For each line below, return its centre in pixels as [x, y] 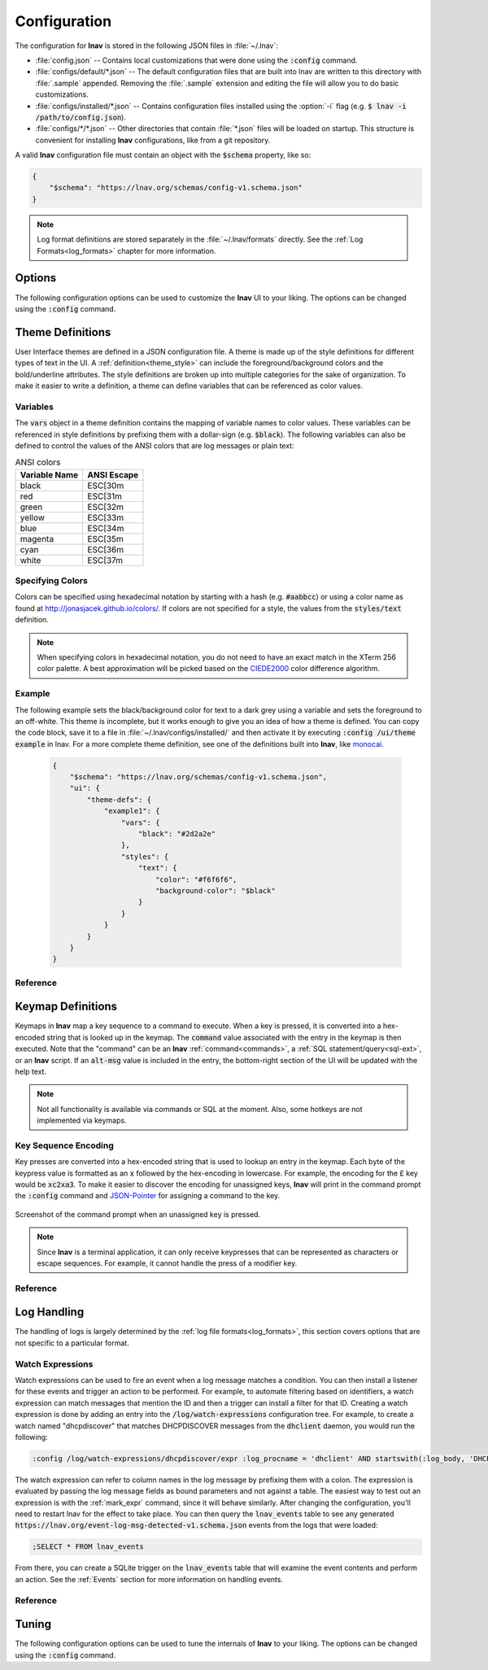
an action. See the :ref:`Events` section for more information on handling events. [149, 1579]
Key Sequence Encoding [64, 1145]
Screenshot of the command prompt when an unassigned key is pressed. [137, 1214]
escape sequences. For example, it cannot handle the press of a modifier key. [167, 1263]
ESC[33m [106, 517]
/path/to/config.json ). [81, 117]
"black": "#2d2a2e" [177, 834]
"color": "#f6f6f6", [196, 879]
